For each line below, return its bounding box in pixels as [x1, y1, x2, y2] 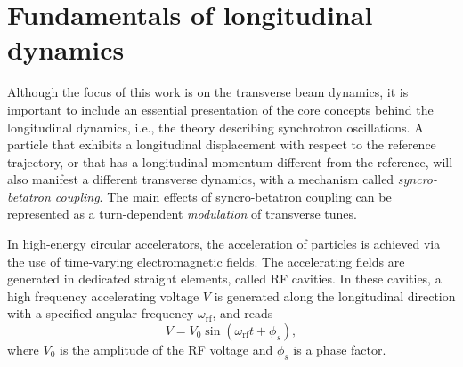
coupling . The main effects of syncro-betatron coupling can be [54, 187, 392, 205]
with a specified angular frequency [7, 304, 194, 323]
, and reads [212, 304, 273, 323]
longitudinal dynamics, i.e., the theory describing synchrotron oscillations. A [7, 117, 424, 136]
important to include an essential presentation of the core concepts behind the [7, 100, 434, 118]
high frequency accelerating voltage [7, 286, 199, 305]
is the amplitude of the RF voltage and [60, 340, 273, 359]
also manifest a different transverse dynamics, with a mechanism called [7, 170, 394, 188]
